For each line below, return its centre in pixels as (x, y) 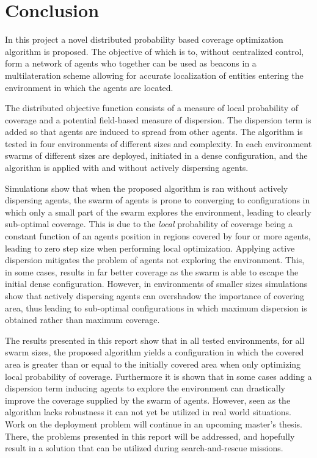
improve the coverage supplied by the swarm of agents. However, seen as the (148, 400)
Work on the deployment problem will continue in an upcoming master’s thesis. (154, 423)
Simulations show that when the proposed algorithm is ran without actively (147, 188)
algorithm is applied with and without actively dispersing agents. (127, 168)
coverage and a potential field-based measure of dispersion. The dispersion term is (158, 119)
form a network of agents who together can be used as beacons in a (131, 63)
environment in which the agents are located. (89, 87)
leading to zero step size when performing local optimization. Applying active (150, 248)
